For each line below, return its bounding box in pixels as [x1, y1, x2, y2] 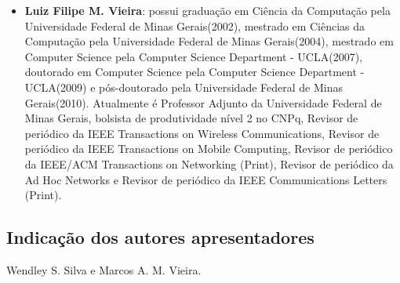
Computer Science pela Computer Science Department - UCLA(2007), [24, 48, 362, 64]
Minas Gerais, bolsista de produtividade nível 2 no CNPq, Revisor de [24, 110, 358, 126]
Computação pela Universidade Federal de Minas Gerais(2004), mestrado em [24, 33, 394, 49]
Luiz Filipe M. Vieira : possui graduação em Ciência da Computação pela [24, 2, 391, 18]
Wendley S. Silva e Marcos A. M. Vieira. [6, 261, 202, 278]
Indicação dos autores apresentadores [6, 225, 315, 249]
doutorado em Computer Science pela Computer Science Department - [24, 63, 365, 80]
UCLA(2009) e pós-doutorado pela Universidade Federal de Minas [24, 78, 343, 95]
